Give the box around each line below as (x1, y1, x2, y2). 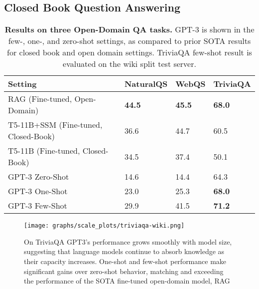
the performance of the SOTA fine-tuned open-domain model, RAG (24, 276, 230, 286)
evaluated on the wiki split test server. (63, 58, 196, 70)
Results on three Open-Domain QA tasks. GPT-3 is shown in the (4, 23, 255, 35)
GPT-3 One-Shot (8, 185, 68, 197)
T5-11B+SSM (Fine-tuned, (8, 119, 103, 131)
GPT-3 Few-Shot (8, 200, 67, 212)
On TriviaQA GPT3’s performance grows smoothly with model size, (24, 236, 232, 247)
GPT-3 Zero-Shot (8, 171, 69, 183)
